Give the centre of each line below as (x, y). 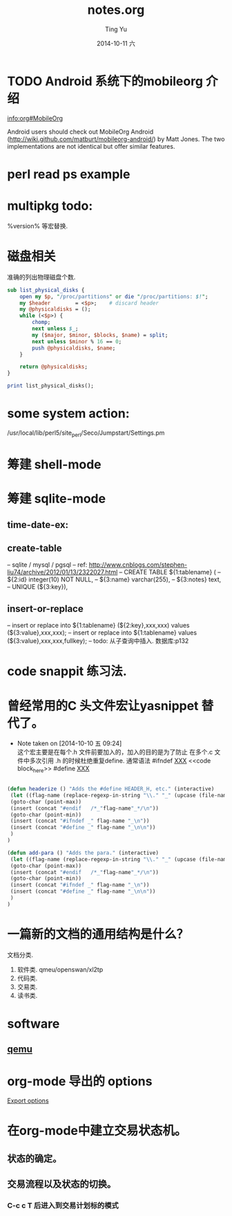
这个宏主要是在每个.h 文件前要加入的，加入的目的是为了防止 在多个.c (115, 752)
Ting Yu (116, 29)
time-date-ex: (38, 525)
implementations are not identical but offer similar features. (91, 146)
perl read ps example (69, 174)
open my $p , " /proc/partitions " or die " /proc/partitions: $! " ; (114, 296)
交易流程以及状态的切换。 (61, 1185)
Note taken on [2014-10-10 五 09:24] (69, 743)
